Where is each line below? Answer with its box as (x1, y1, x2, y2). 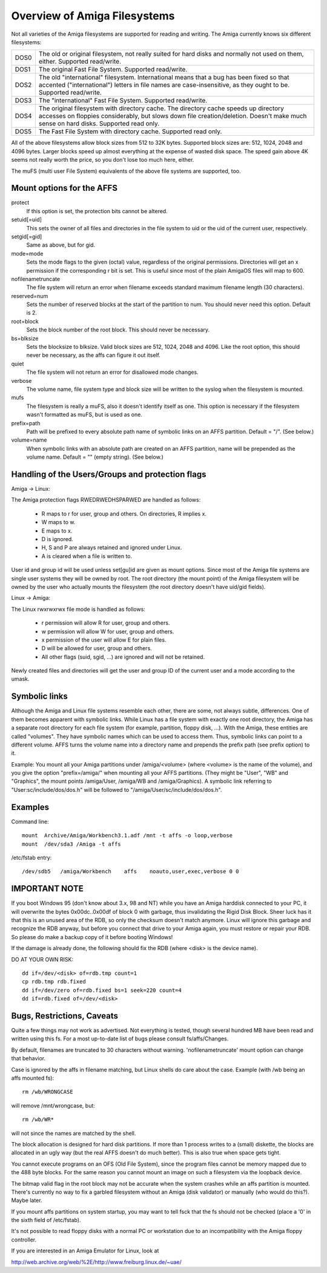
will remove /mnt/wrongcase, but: (11, 1102, 95, 1109)
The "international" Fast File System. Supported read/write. (38, 96, 208, 105)
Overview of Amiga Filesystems (11, 9, 175, 22)
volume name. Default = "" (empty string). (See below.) (26, 453, 163, 460)
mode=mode (11, 250, 44, 257)
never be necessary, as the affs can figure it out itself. (26, 351, 160, 359)
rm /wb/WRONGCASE (22, 1088, 73, 1095)
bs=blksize (11, 334, 39, 342)
